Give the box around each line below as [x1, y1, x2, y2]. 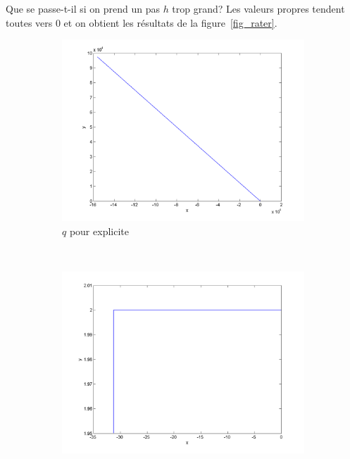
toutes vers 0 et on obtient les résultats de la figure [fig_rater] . [6, 15, 277, 30]
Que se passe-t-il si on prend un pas [6, 1, 160, 15]
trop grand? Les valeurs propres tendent [172, 1, 345, 15]
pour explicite [69, 223, 129, 238]
